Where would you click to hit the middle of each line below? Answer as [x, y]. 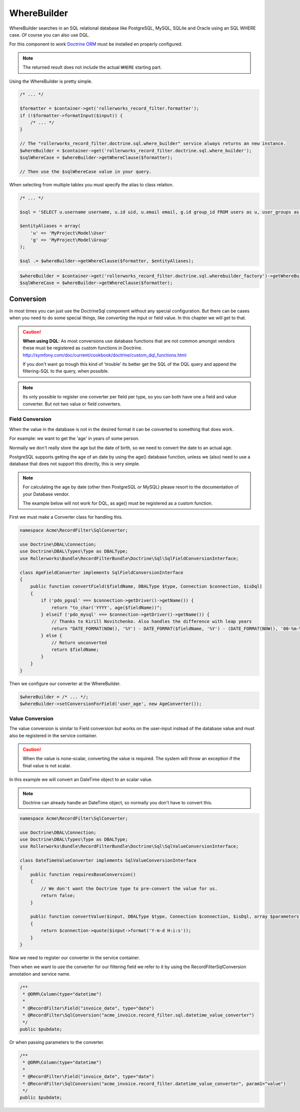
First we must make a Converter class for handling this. [66, 517]
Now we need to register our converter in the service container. [74, 958]
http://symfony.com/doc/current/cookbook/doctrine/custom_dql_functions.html [105, 355]
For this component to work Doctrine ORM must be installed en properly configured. [96, 44]
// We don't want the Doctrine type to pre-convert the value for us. [129, 888]
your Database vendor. [46, 494]
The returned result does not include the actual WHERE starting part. [92, 67]
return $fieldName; [75, 649]
